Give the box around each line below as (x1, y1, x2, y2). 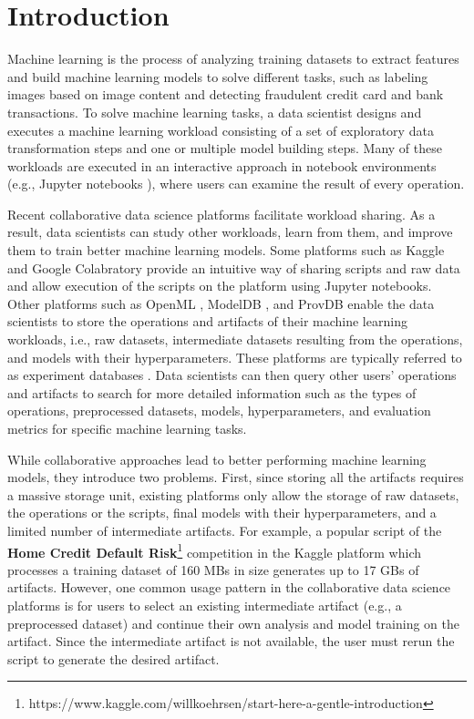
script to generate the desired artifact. (7, 649, 220, 668)
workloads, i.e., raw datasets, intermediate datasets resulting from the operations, (7, 330, 463, 349)
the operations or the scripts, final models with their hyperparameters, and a (7, 503, 437, 522)
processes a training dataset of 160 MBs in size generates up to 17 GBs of (7, 560, 419, 579)
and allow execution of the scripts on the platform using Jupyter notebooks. (7, 276, 432, 295)
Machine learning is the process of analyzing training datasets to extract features (7, 49, 459, 68)
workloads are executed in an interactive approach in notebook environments (7, 156, 437, 175)
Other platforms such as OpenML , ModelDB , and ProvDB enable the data (7, 293, 435, 313)
